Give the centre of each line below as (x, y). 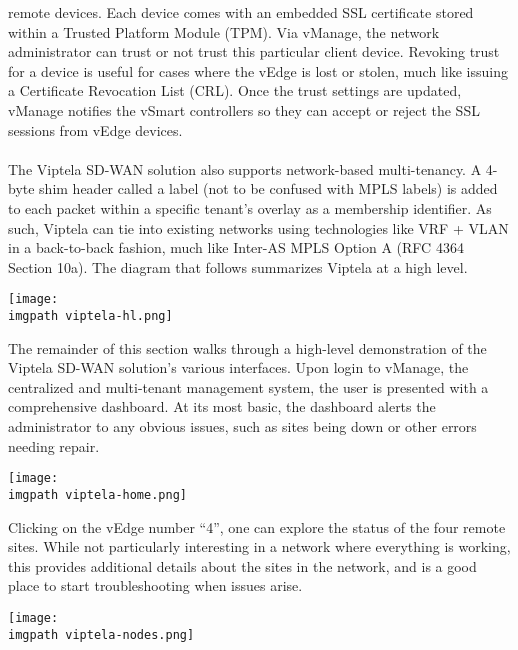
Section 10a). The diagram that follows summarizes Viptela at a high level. (238, 266)
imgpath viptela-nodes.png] (101, 634)
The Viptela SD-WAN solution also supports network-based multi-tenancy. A (245, 168)
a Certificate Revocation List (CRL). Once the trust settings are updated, (235, 90)
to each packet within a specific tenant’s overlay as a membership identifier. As (250, 207)
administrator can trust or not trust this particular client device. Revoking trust (254, 51)
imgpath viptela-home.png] (97, 494)
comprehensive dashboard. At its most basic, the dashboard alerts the (222, 406)
